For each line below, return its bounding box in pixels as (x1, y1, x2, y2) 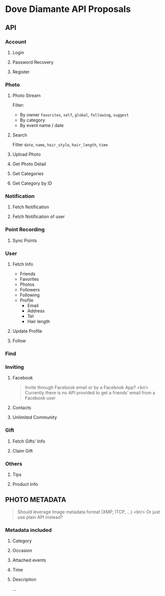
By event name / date (19, 122, 64, 128)
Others (5, 460, 22, 467)
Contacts (12, 405, 31, 411)
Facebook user (24, 395, 56, 401)
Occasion (12, 547, 32, 553)
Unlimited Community (12, 414, 57, 420)
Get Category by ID (12, 180, 52, 186)
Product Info (12, 481, 38, 487)
